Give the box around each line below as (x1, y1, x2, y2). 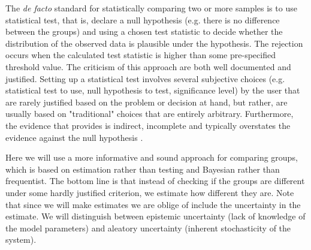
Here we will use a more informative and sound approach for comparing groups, (5, 151, 298, 164)
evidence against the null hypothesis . (5, 131, 143, 143)
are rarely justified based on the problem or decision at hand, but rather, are (5, 95, 288, 108)
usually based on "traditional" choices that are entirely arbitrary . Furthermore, (5, 107, 294, 120)
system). (5, 233, 37, 246)
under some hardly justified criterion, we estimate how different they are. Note (5, 186, 294, 198)
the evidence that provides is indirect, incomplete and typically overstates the (5, 119, 291, 131)
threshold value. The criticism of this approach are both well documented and (5, 60, 291, 73)
